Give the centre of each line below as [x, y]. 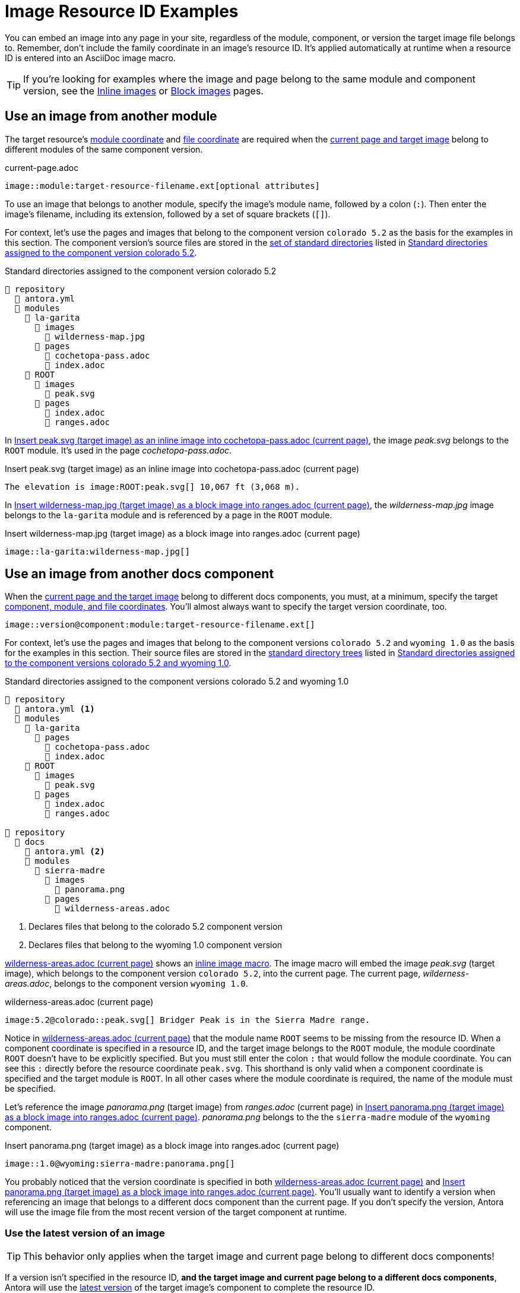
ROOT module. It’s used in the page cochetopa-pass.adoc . [118, 450]
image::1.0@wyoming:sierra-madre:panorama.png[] [120, 1164]
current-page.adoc [42, 167]
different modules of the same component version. [104, 149]
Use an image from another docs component [139, 574]
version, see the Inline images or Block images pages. [143, 91]
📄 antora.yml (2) [65, 852]
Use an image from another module [111, 116]
